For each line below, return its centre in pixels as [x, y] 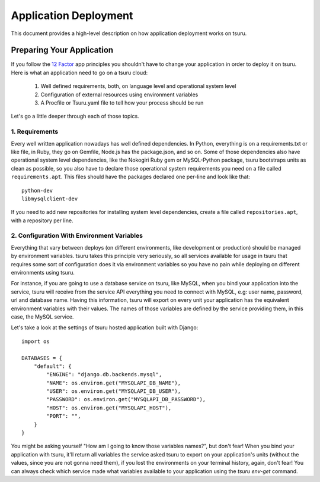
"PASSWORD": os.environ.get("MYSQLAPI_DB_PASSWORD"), [126, 399]
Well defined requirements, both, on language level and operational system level [138, 86]
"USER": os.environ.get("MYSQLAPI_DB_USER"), [113, 391]
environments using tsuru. [43, 272]
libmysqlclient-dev [50, 199]
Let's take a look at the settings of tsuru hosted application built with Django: [105, 327]
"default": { [52, 366]
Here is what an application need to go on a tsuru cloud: [79, 73]
